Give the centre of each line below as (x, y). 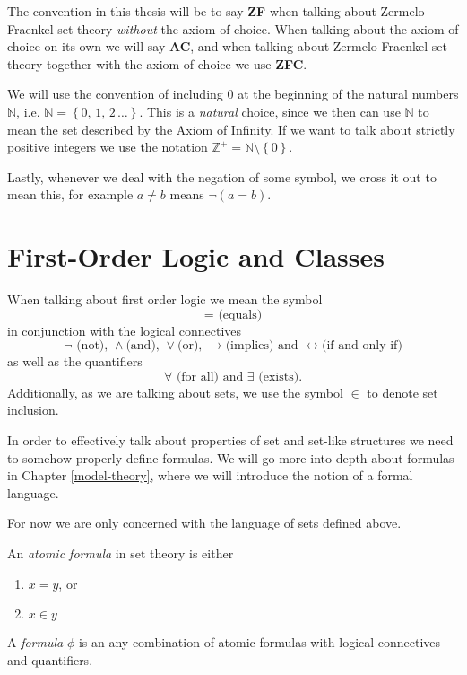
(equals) (240, 315)
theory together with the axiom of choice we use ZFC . (157, 63)
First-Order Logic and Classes (196, 256)
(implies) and (262, 346)
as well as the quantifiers (75, 361)
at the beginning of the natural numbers (348, 94)
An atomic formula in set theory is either (121, 553)
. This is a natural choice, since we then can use (270, 111)
